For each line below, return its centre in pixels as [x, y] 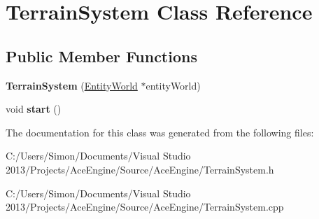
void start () [34, 109]
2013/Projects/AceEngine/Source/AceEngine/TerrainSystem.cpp [145, 207]
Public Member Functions [101, 56]
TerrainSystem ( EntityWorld [72, 85]
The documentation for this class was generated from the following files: [160, 132]
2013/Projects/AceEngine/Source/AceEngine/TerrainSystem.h [140, 169]
